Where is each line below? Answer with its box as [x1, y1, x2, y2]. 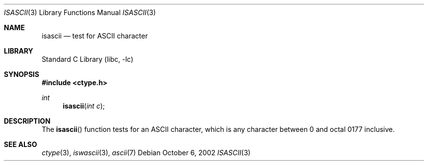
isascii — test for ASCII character [42, 32, 148, 40]
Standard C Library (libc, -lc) [42, 55, 133, 63]
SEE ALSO [4, 140, 37, 148]
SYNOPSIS [4, 70, 40, 78]
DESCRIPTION [4, 117, 51, 125]
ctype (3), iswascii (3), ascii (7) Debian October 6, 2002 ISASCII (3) [42, 148, 251, 157]
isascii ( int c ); [63, 102, 105, 110]
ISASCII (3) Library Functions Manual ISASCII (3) [4, 8, 156, 17]
